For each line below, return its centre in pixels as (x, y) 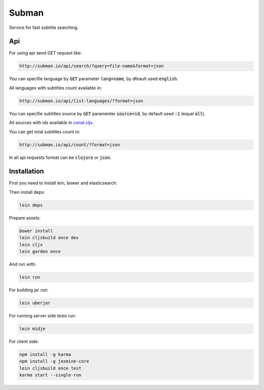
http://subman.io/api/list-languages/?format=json (81, 101)
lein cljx (31, 245)
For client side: (24, 341)
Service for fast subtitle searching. (44, 27)
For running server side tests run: (43, 315)
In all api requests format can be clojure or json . (60, 157)
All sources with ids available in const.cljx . (51, 123)
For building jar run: (29, 290)
